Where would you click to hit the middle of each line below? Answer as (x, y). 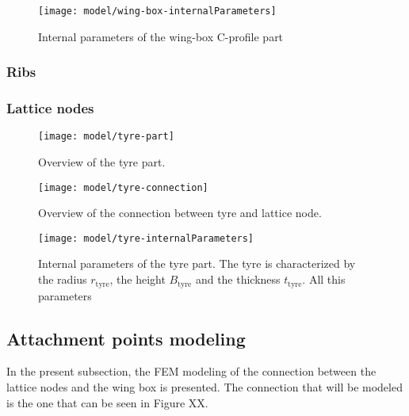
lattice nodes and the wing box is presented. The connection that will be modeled (204, 386)
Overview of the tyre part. (102, 161)
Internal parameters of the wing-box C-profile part (161, 36)
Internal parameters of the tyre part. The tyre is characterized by (197, 263)
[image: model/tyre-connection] (123, 187)
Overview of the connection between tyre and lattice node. (180, 213)
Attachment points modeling (126, 338)
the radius (63, 279)
